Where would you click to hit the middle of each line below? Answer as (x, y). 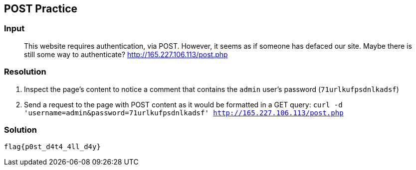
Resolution (25, 72)
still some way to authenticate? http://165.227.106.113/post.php (126, 54)
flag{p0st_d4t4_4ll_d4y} (52, 147)
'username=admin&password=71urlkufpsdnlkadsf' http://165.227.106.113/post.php (184, 113)
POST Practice (41, 9)
